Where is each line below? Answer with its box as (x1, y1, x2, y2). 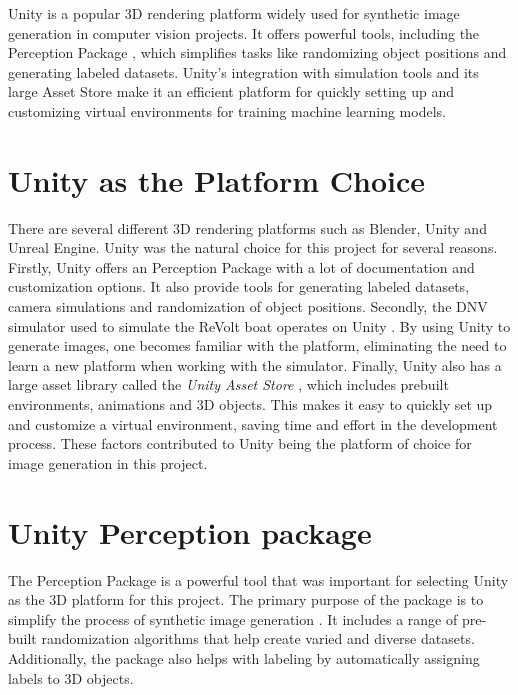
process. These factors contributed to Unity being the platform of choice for (8, 433, 472, 454)
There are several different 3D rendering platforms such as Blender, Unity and (8, 217, 487, 238)
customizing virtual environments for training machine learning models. (8, 100, 446, 121)
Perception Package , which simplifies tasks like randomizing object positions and (8, 42, 507, 63)
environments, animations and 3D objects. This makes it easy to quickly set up (8, 394, 493, 415)
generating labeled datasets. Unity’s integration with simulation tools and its (8, 61, 479, 82)
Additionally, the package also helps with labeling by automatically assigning (8, 647, 480, 668)
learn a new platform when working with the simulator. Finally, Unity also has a (8, 354, 502, 375)
